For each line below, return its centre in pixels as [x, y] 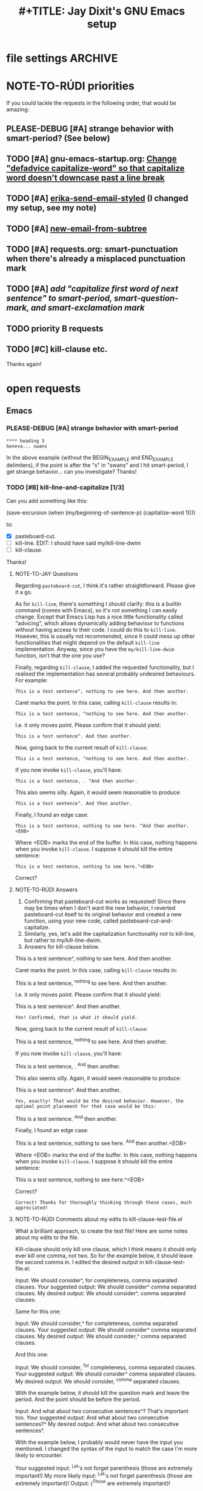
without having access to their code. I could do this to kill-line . [96, 629]
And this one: [32, 1355]
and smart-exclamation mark [88, 308]
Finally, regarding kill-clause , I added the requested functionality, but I [105, 667]
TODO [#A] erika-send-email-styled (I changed [98, 199]
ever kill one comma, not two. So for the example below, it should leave [104, 1256]
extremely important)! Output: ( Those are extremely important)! [93, 1482]
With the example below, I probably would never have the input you [99, 1442]
